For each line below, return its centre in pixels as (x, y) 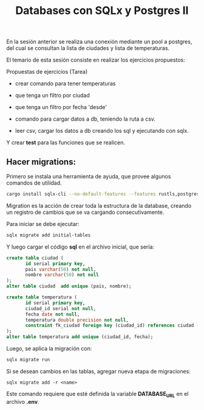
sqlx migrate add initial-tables (49, 235)
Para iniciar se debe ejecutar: (43, 224)
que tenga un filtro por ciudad (52, 96)
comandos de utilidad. (34, 183)
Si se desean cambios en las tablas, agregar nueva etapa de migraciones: (99, 371)
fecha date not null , (53, 314)
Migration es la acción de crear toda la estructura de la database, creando (99, 205)
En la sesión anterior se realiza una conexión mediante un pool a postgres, (99, 42)
